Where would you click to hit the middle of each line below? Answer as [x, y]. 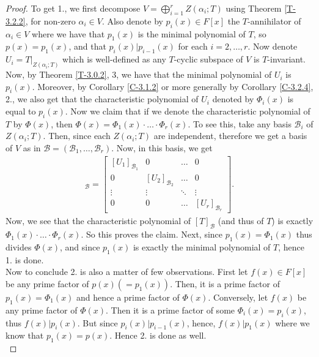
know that [25, 335]
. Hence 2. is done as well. [158, 335]
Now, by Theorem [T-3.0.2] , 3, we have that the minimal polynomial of [139, 74]
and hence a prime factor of [128, 297]
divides [19, 246]
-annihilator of [274, 21]
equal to [21, 111]
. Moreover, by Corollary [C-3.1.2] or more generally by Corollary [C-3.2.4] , [173, 86]
